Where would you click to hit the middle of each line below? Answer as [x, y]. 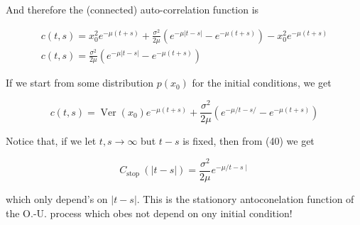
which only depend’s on [57, 198]
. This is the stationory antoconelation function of [245, 198]
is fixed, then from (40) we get [249, 141]
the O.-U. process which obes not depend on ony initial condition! [149, 213]
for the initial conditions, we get [262, 83]
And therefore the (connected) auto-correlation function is [132, 9]
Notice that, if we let [51, 141]
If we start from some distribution [80, 83]
